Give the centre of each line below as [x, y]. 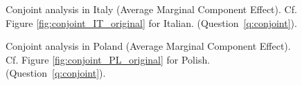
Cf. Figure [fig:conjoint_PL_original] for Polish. [108, 59]
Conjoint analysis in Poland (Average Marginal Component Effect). [148, 46]
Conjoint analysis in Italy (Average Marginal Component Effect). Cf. [151, 9]
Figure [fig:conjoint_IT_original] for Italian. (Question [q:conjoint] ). [151, 22]
